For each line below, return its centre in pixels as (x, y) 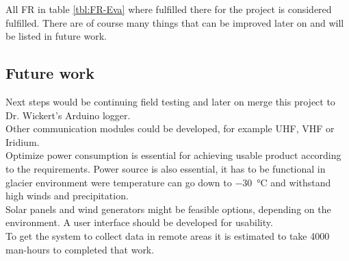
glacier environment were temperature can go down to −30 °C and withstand (168, 182)
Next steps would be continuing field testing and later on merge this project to (170, 101)
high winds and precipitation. (67, 196)
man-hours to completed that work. (80, 249)
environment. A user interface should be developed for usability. (139, 222)
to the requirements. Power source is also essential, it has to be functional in (166, 168)
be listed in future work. (56, 36)
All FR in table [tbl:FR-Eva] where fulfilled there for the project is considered (169, 9)
